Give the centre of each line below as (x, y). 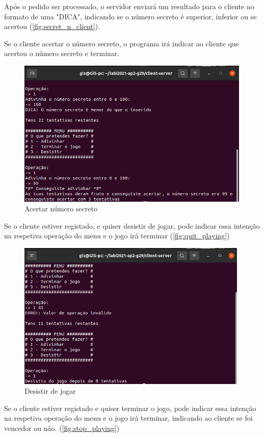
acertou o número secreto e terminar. (62, 53)
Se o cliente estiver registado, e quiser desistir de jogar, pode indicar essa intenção (132, 225)
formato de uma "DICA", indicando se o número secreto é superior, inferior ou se (130, 16)
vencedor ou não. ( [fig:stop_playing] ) (62, 428)
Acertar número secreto (61, 209)
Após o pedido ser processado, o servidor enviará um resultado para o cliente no (129, 6)
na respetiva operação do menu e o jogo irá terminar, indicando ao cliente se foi (128, 418)
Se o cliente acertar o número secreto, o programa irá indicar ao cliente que (122, 43)
